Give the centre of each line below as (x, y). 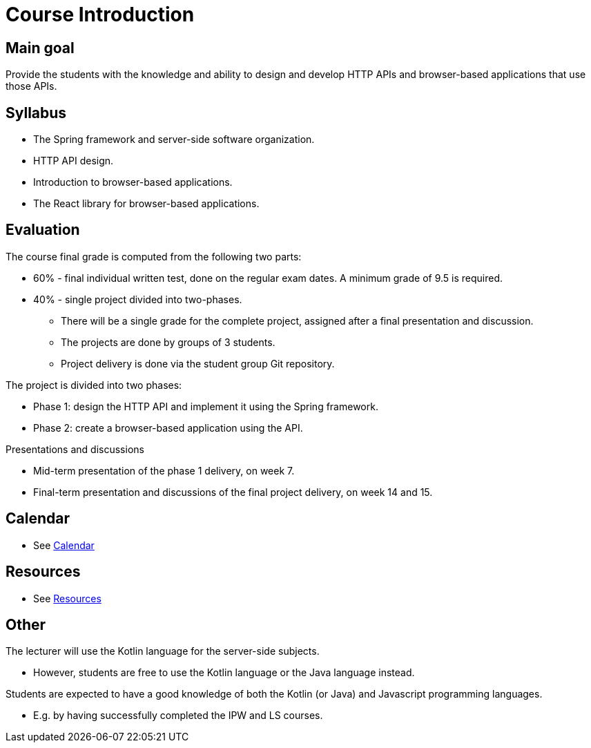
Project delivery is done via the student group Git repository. (198, 363)
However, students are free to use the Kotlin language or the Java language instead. (224, 673)
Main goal (40, 48)
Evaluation (43, 230)
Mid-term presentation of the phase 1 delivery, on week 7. (164, 470)
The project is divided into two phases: (94, 385)
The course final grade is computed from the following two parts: (154, 256)
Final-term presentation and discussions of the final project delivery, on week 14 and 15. (233, 492)
